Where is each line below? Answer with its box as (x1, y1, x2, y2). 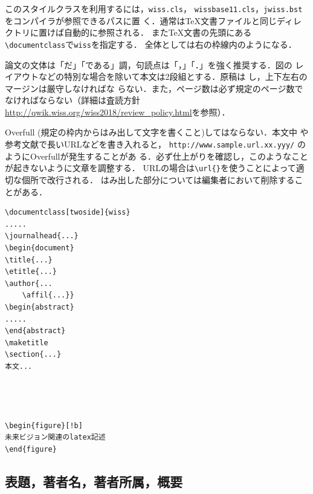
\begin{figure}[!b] (5, 421, 83, 430)
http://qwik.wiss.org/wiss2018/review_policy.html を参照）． (5, 105, 230, 118)
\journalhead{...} (5, 232, 79, 241)
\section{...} (5, 350, 62, 359)
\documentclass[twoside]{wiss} (5, 208, 131, 217)
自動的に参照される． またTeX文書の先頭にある (63, 26, 252, 39)
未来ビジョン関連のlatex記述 (5, 433, 106, 442)
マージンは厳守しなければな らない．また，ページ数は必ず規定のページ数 (5, 82, 295, 94)
